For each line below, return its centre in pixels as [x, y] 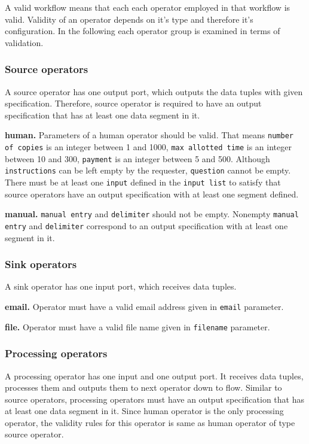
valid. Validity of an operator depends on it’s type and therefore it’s [129, 19]
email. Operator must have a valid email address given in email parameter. [144, 306]
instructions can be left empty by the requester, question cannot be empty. [148, 170]
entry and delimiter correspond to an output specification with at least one [146, 225]
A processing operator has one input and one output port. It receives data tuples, [154, 375]
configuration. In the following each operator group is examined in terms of [143, 31]
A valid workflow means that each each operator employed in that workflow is [148, 7]
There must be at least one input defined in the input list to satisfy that [143, 182]
